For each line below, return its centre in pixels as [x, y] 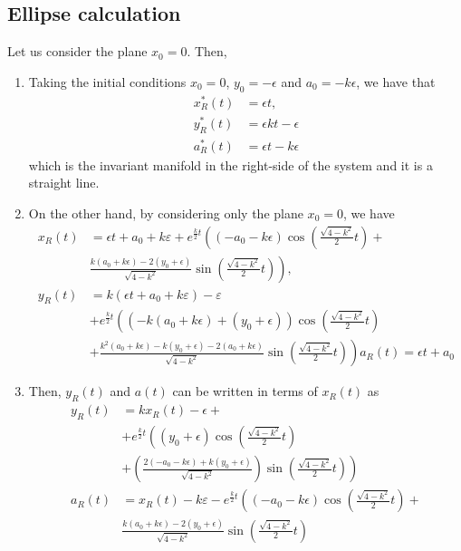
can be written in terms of [245, 391]
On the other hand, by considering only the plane [166, 213]
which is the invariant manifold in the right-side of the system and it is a [230, 164]
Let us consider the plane [77, 51]
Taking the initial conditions [107, 81]
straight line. [64, 183]
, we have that [396, 81]
